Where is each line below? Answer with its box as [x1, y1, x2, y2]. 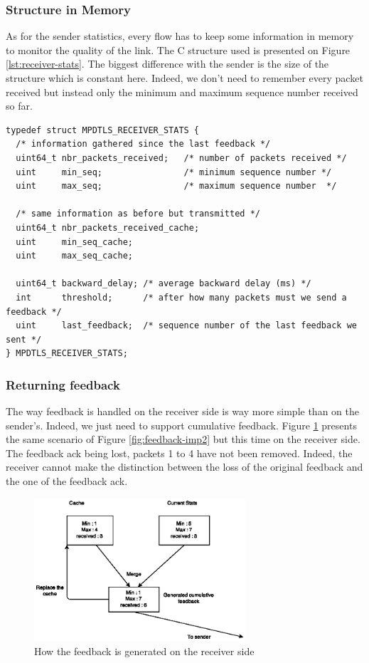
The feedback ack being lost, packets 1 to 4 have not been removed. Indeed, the [6, 445, 353, 460]
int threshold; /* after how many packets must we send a [16, 292, 347, 303]
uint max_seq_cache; [16, 251, 133, 261]
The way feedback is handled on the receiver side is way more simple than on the [6, 404, 359, 419]
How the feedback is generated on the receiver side [34, 643, 255, 658]
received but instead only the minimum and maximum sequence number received [6, 84, 358, 99]
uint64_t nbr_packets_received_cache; [16, 222, 200, 233]
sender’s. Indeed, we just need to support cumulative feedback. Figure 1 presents [6, 417, 357, 432]
